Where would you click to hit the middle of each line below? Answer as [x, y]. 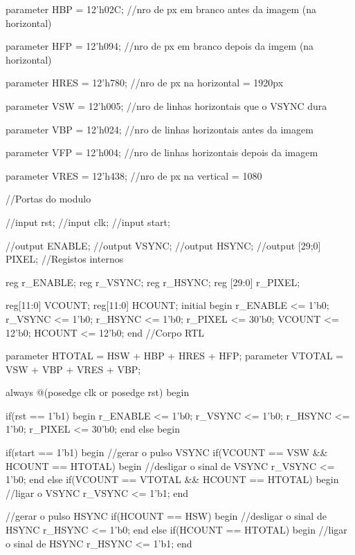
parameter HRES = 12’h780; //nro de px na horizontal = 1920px [145, 83]
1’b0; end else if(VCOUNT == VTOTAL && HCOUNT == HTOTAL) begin [172, 479]
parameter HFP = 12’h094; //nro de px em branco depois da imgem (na [160, 46]
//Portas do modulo [48, 199]
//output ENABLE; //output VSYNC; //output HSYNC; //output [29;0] [163, 245]
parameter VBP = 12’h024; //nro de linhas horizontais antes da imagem [160, 129]
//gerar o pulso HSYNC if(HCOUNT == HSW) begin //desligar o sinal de [166, 516]
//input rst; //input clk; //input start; [88, 222]
